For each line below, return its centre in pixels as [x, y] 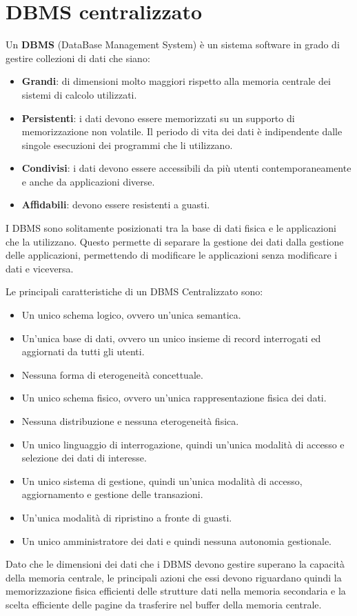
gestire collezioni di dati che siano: [78, 58]
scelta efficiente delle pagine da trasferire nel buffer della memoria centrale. [164, 604]
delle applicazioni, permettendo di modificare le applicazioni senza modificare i [172, 255]
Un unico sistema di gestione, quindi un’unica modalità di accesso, [162, 480]
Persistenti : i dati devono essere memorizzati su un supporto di [158, 118]
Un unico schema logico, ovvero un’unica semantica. [131, 315]
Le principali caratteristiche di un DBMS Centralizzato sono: [134, 291]
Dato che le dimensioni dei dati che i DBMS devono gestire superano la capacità [175, 564]
